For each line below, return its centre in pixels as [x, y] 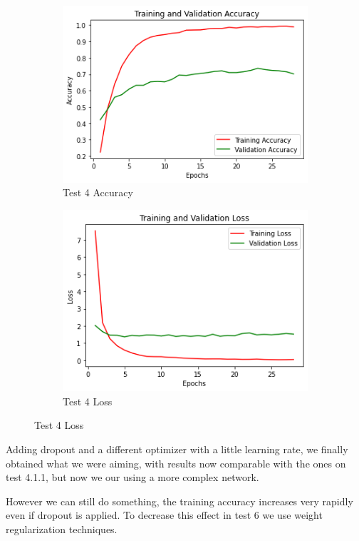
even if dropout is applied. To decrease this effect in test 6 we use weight [164, 515]
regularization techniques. [62, 529]
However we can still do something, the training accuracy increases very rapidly [179, 501]
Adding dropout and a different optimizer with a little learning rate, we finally [177, 449]
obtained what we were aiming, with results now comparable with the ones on [176, 463]
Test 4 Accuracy [98, 192]
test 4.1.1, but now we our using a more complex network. [132, 477]
